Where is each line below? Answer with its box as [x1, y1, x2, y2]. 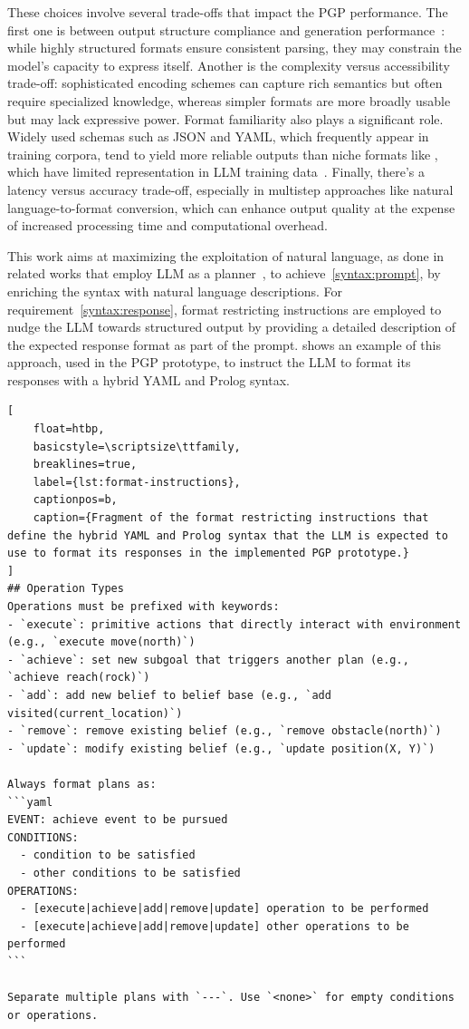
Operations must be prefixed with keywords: [7, 600, 280, 613]
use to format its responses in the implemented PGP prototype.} [7, 547, 409, 560]
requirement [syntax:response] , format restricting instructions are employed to [7, 299, 442, 318]
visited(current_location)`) [7, 706, 183, 720]
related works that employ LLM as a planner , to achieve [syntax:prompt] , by [7, 264, 441, 283]
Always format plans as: [7, 777, 157, 791]
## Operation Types [7, 582, 124, 596]
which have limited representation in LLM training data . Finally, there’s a [7, 162, 426, 181]
